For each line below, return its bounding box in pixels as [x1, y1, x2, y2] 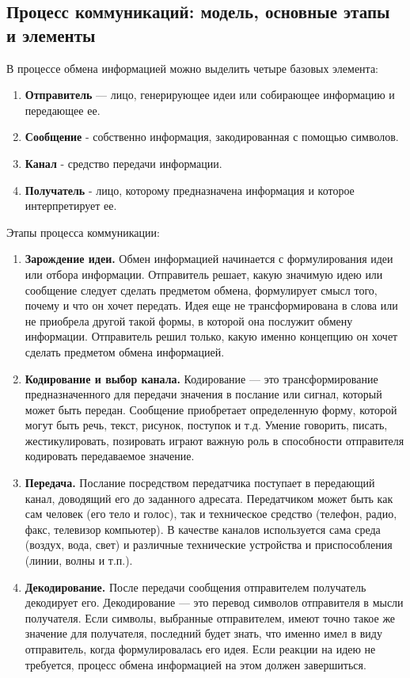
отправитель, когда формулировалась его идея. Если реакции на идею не [25, 641, 376, 657]
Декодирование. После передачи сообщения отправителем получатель [25, 578, 366, 595]
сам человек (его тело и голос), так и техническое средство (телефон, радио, [25, 505, 397, 522]
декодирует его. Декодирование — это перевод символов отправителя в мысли [25, 594, 404, 611]
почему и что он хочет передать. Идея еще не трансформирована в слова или [25, 297, 398, 314]
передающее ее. [25, 101, 101, 118]
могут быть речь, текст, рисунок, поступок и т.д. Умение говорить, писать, [25, 417, 388, 433]
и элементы [6, 22, 96, 47]
